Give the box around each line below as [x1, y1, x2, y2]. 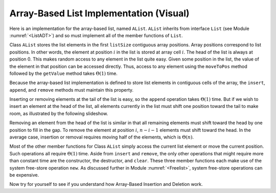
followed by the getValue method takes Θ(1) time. [9, 70, 118, 76]
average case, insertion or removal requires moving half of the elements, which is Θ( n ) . [9, 134, 194, 140]
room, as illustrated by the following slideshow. [9, 110, 108, 117]
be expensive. [9, 172, 39, 178]
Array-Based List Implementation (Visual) [9, 8, 190, 19]
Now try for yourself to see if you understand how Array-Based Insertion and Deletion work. [9, 181, 203, 187]
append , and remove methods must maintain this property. [9, 87, 134, 93]
